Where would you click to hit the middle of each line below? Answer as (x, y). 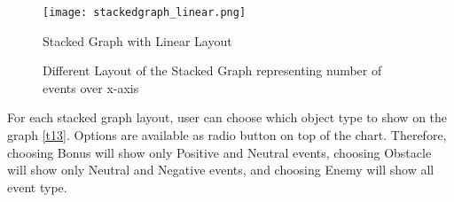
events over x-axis (91, 87)
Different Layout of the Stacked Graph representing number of (212, 70)
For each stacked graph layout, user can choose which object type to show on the (227, 117)
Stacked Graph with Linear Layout (137, 40)
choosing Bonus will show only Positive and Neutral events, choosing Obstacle (219, 152)
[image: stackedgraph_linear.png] (145, 12)
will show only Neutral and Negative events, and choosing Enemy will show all (221, 170)
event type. (37, 186)
